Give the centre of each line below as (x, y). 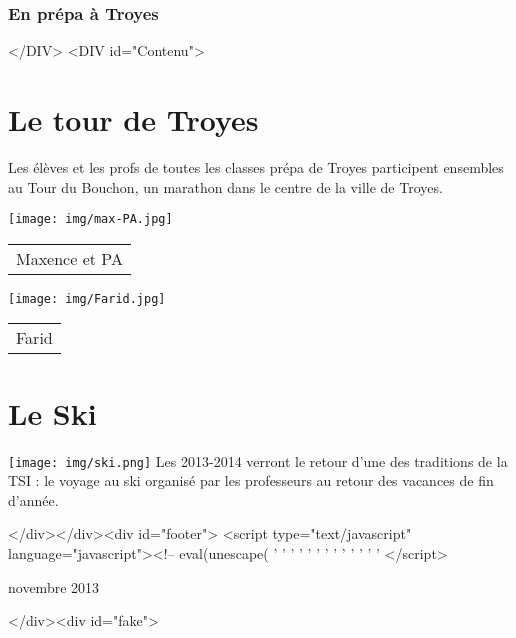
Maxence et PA (69, 258)
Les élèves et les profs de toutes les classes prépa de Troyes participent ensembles (256, 166)
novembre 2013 (54, 586)
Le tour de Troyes (133, 119)
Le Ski (52, 412)
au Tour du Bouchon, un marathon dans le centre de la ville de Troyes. (225, 186)
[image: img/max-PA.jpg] (90, 219)
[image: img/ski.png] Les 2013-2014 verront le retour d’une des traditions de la (258, 460)
